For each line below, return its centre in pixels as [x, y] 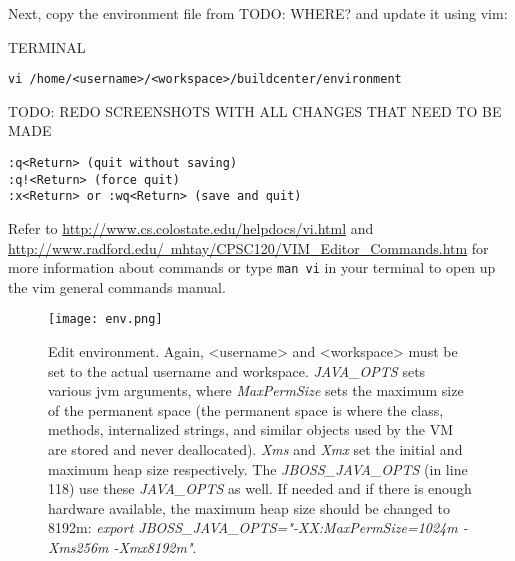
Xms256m [78, 547]
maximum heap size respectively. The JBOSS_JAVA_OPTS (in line [258, 468]
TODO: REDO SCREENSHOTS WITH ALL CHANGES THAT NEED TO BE [255, 110]
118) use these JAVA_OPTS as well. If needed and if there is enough [260, 488]
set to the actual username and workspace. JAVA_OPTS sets [237, 370]
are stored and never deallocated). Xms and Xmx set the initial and [255, 449]
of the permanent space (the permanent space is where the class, [246, 409]
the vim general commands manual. [117, 286]
